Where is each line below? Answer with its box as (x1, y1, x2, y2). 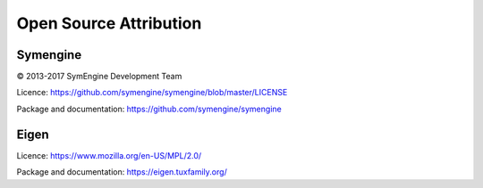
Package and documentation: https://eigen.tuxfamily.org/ (16, 167, 227, 177)
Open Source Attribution (16, 13, 202, 33)
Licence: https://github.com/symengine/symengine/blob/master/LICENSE (16, 87, 288, 98)
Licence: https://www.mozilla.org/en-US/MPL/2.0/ (16, 150, 202, 160)
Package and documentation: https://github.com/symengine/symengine (16, 103, 282, 114)
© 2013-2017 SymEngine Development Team (16, 71, 182, 82)
